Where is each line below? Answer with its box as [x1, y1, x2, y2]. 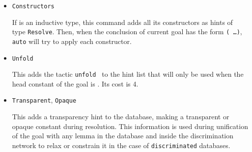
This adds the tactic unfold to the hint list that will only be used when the [12, 69, 244, 79]
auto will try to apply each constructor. [12, 36, 132, 46]
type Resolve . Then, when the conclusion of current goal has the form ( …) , [12, 26, 242, 37]
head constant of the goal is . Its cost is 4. [12, 78, 139, 88]
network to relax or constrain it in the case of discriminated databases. [12, 140, 230, 150]
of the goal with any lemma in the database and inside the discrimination [12, 130, 234, 141]
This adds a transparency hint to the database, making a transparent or [12, 111, 229, 122]
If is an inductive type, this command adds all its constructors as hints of [12, 17, 233, 27]
